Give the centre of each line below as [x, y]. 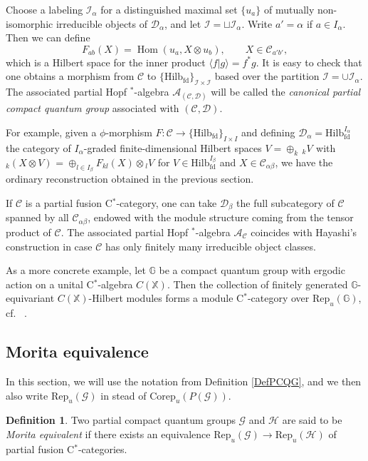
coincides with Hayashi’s [304, 232]
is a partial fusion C [69, 203]
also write [27, 395]
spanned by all [37, 217]
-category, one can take [167, 203]
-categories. [102, 449]
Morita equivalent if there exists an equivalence [108, 434]
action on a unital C [50, 284]
